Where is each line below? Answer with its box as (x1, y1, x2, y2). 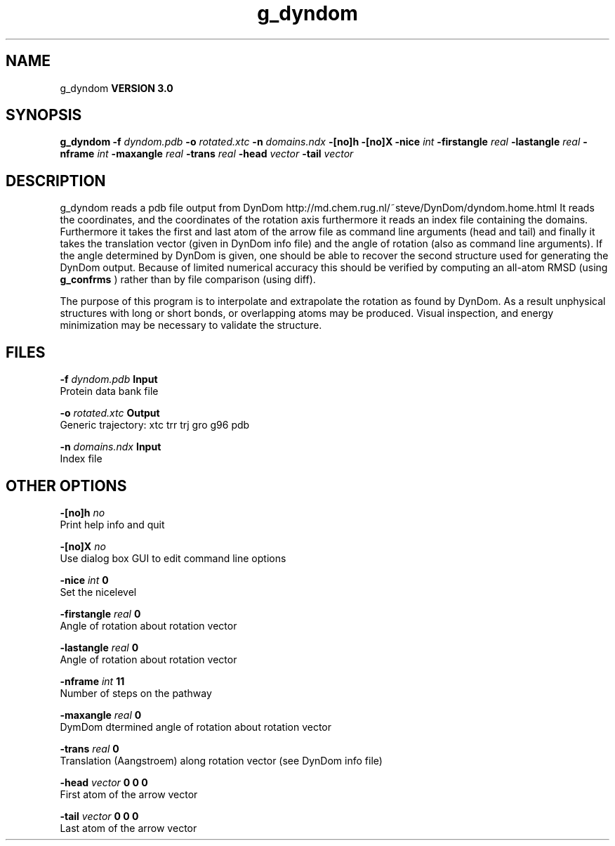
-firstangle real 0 (60, 607, 141, 620)
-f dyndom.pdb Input (60, 373, 158, 386)
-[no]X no (60, 540, 106, 552)
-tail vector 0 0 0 (60, 809, 139, 822)
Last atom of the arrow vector (60, 821, 197, 834)
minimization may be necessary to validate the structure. (60, 319, 322, 332)
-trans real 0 (60, 742, 119, 755)
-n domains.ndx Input (60, 441, 161, 453)
